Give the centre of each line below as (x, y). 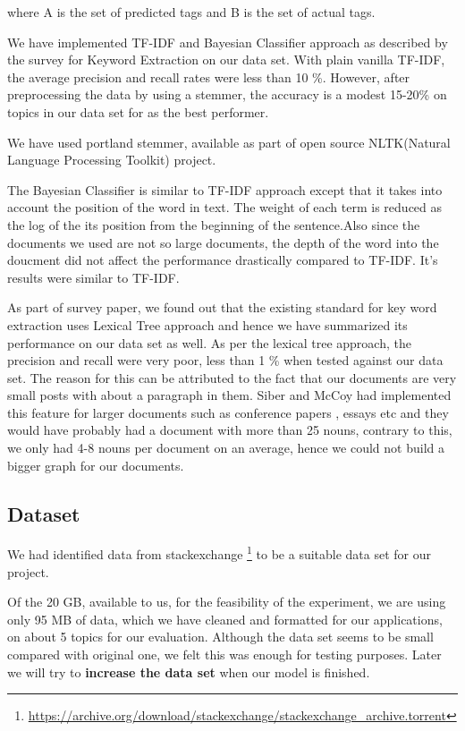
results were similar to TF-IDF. (93, 277)
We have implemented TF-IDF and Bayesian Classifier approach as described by (228, 42)
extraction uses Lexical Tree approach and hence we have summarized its (207, 324)
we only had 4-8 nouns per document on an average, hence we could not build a (226, 448)
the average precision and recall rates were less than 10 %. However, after (209, 76)
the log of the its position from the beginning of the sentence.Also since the (214, 224)
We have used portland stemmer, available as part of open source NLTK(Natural (229, 142)
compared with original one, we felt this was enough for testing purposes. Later (224, 654)
